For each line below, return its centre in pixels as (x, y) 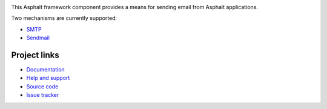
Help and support (48, 78)
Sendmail (38, 38)
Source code (42, 86)
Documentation (45, 70)
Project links (35, 55)
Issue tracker (43, 95)
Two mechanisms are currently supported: (64, 18)
